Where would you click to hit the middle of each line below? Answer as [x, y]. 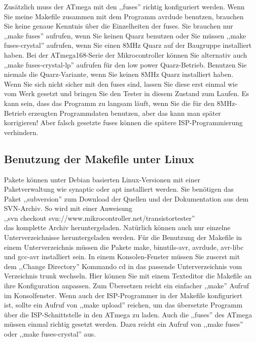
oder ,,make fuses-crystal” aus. [50, 334]
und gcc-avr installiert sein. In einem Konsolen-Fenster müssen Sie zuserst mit [122, 256]
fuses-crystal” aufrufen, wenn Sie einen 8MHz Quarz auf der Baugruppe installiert [128, 45]
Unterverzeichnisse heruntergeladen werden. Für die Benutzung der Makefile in [123, 237]
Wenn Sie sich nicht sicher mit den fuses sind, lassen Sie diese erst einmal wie [121, 84]
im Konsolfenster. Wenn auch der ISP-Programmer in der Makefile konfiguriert [123, 295]
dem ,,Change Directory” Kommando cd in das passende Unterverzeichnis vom [123, 266]
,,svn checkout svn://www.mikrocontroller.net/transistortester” [100, 218]
